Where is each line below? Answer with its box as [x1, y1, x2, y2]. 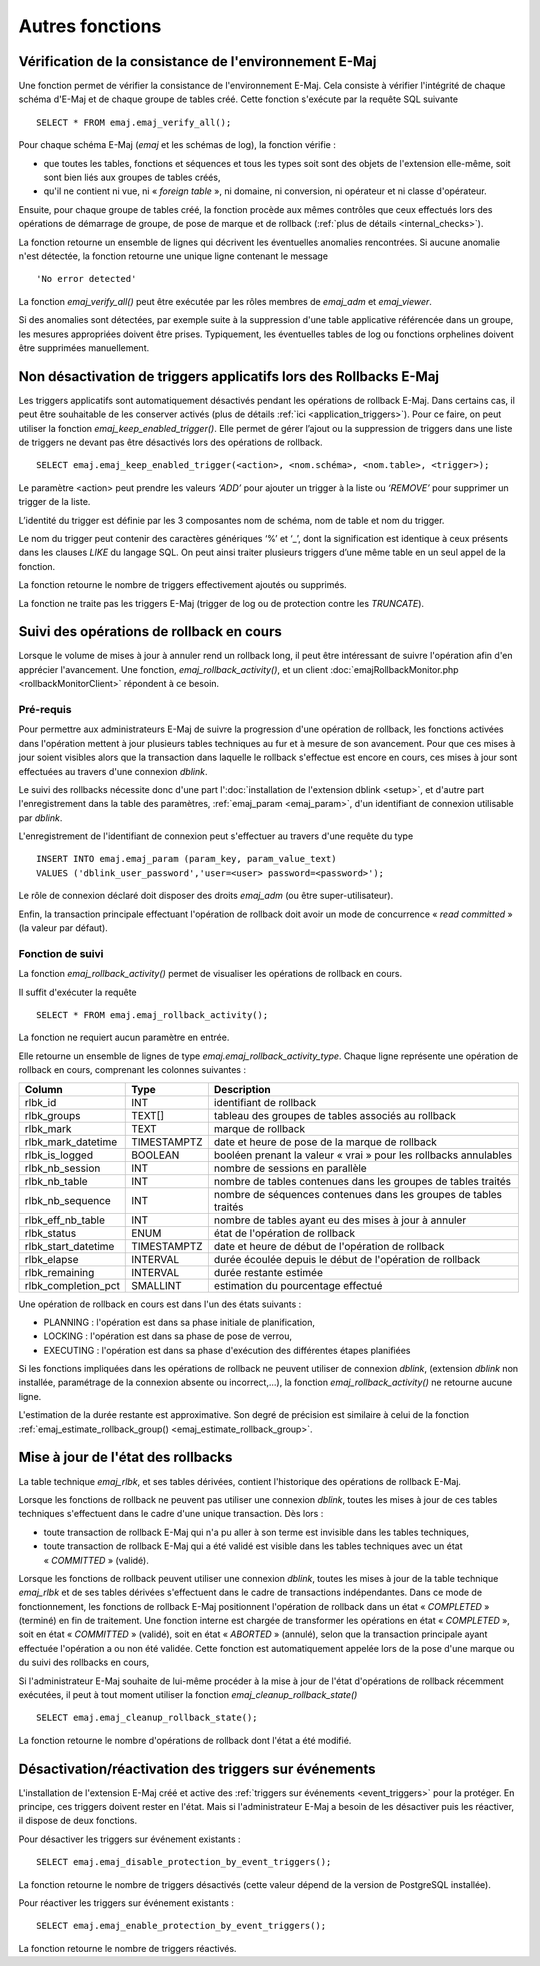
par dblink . [18, 811, 63, 824]
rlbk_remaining [24, 1265, 95, 1279]
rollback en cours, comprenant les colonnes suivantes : [18, 1064, 247, 1076]
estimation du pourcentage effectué [213, 1278, 383, 1292]
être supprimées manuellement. [18, 341, 150, 354]
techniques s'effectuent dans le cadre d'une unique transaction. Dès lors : [18, 1508, 324, 1520]
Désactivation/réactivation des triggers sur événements [18, 1760, 376, 1777]
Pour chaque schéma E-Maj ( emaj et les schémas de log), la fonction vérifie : [18, 139, 337, 151]
